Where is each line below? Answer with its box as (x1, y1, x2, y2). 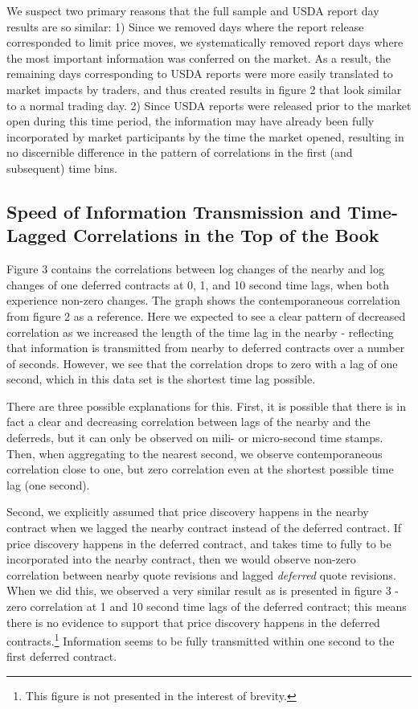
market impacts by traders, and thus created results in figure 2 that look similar (6, 80, 402, 97)
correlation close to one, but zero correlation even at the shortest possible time (6, 461, 394, 477)
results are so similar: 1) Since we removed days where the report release (6, 18, 364, 35)
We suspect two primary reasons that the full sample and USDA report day (6, 2, 379, 18)
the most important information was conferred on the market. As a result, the (6, 49, 391, 66)
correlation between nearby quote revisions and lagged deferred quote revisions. (6, 566, 396, 583)
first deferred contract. (6, 648, 117, 665)
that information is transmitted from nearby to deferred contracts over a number (6, 339, 405, 356)
